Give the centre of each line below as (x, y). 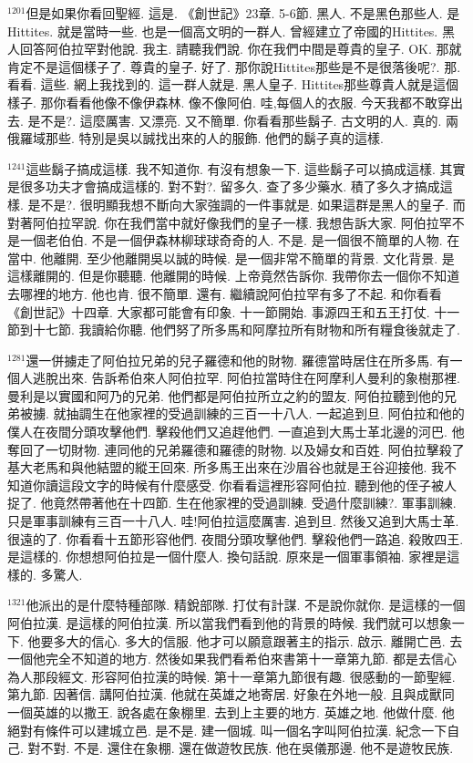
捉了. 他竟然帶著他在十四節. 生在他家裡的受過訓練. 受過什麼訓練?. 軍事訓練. (232, 503)
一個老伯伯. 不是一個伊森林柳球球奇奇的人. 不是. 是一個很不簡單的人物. (231, 240)
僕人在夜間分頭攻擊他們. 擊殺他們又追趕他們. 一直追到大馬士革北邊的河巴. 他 (236, 432)
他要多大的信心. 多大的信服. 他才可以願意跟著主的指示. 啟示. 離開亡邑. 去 (245, 640)
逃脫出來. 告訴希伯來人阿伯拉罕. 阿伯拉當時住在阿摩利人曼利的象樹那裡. (246, 378)
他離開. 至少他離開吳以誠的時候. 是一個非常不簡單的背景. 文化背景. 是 (247, 258)
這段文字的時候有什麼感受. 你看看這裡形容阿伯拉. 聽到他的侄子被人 (257, 485)
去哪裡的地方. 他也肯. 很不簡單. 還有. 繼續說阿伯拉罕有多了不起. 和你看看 (225, 293)
